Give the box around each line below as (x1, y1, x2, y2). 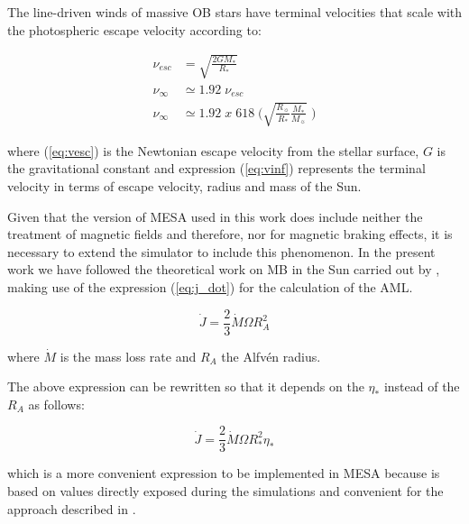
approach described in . (7, 499, 136, 518)
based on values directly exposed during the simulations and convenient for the (7, 482, 444, 501)
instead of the (383, 377, 460, 396)
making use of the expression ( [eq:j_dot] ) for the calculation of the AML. (7, 277, 413, 296)
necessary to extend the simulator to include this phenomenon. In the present (7, 242, 436, 261)
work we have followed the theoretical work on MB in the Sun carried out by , (7, 260, 440, 279)
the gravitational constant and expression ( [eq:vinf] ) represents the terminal (7, 159, 426, 178)
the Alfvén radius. (221, 346, 321, 365)
